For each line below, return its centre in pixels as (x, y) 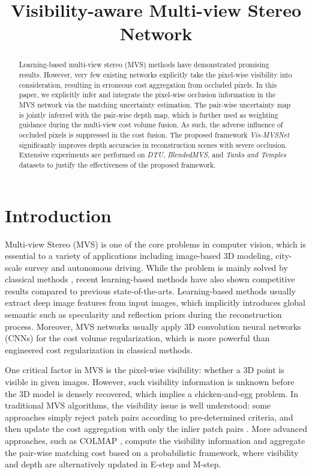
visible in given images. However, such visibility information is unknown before (150, 382)
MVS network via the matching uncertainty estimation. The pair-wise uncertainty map (155, 104)
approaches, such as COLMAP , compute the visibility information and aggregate (155, 441)
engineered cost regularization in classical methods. (99, 349)
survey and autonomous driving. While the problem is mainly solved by (156, 267)
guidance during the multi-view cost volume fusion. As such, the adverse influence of (151, 125)
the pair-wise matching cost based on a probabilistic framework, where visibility (152, 452)
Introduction (58, 215)
